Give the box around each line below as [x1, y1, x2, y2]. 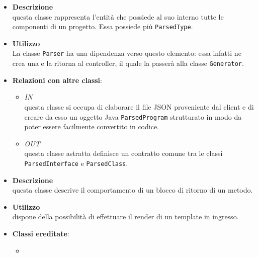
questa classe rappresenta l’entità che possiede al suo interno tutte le [12, 11, 224, 22]
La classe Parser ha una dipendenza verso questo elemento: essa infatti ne [12, 48, 241, 58]
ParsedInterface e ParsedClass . [24, 157, 128, 168]
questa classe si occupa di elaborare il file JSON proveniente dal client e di [24, 101, 254, 112]
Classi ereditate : [12, 228, 69, 238]
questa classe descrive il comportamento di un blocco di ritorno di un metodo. [12, 185, 253, 195]
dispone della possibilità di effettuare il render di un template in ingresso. [12, 211, 239, 222]
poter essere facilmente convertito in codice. [24, 121, 159, 132]
